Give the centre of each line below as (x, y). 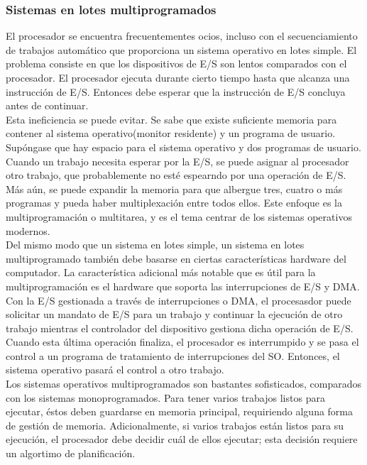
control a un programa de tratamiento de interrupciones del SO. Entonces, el (173, 355)
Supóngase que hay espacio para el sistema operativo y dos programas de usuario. (183, 147)
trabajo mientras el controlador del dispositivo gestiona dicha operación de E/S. (180, 328)
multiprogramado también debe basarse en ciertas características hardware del (176, 258)
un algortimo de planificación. (71, 453)
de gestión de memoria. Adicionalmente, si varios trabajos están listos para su (175, 425)
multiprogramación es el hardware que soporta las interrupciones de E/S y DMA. (183, 286)
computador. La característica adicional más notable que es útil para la (161, 272)
